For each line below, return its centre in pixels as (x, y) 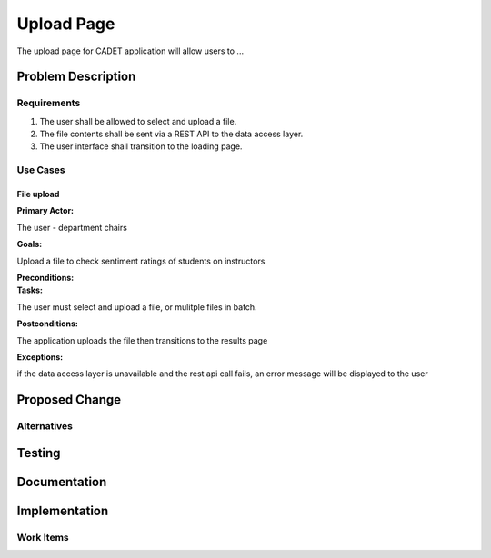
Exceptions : (40, 357)
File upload (38, 194)
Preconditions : (45, 278)
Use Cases (41, 170)
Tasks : (30, 290)
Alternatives (45, 426)
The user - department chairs (72, 227)
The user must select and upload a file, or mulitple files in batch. (137, 307)
